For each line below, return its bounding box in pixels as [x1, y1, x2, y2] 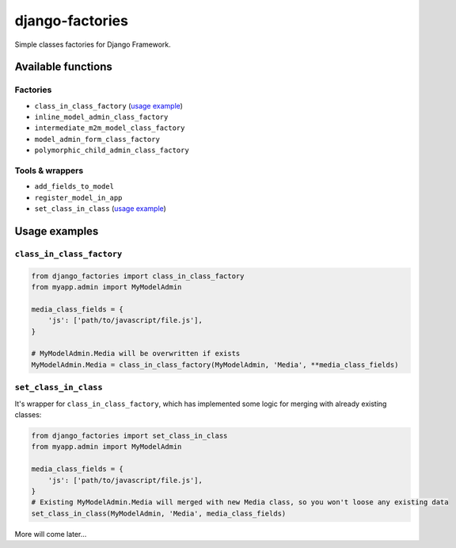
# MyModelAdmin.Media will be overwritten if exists [31, 349, 241, 358]
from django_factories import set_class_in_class [31, 431, 228, 440]
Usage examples [14, 224, 99, 238]
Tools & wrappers [14, 165, 84, 176]
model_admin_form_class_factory [34, 135, 160, 144]
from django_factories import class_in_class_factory [31, 271, 245, 281]
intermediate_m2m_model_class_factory [34, 124, 185, 132]
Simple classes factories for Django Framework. [14, 40, 172, 49]
